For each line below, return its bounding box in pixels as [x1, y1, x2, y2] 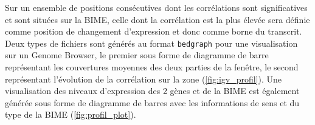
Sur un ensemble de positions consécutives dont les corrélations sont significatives [5, 1, 308, 13]
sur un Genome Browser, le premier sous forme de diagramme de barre [5, 49, 269, 61]
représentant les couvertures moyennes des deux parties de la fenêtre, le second [5, 61, 299, 73]
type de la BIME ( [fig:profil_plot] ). [5, 108, 136, 121]
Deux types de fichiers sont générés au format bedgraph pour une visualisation [5, 36, 298, 49]
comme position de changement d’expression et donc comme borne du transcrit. [5, 25, 302, 38]
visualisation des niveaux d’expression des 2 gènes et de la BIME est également [5, 84, 300, 97]
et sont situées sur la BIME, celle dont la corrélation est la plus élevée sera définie [5, 13, 310, 25]
